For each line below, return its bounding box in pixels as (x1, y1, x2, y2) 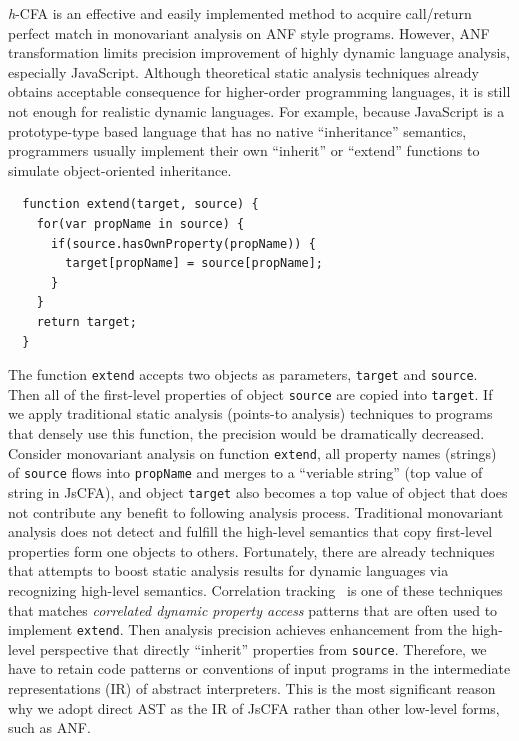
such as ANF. (8, 717, 91, 738)
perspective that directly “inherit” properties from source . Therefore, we (39, 638, 487, 659)
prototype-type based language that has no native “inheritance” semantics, (8, 120, 467, 141)
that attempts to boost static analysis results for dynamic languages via (8, 560, 449, 581)
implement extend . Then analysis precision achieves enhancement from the (8, 619, 468, 640)
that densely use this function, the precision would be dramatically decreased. (8, 423, 485, 443)
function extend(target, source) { (22, 197, 259, 212)
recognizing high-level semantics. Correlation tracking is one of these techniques (8, 579, 503, 600)
